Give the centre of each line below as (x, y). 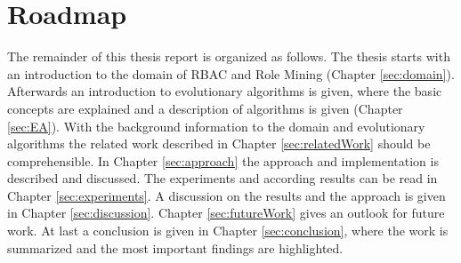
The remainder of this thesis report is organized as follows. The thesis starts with (229, 56)
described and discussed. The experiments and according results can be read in (222, 178)
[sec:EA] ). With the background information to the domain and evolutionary (216, 126)
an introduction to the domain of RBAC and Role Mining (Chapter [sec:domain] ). (231, 73)
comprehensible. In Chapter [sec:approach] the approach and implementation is (223, 160)
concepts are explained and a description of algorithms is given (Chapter (205, 108)
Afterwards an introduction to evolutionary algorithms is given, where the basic (225, 91)
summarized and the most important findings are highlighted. (175, 247)
